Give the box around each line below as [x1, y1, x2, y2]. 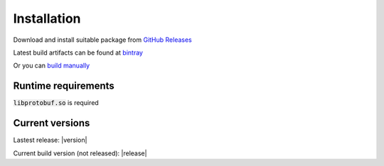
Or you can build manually [13, 61, 90, 70]
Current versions [13, 117, 90, 129]
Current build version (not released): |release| [13, 149, 147, 157]
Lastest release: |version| [13, 135, 87, 145]
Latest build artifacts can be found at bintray [13, 48, 144, 57]
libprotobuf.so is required [13, 99, 99, 107]
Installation [13, 11, 81, 26]
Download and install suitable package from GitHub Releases [13, 35, 192, 44]
